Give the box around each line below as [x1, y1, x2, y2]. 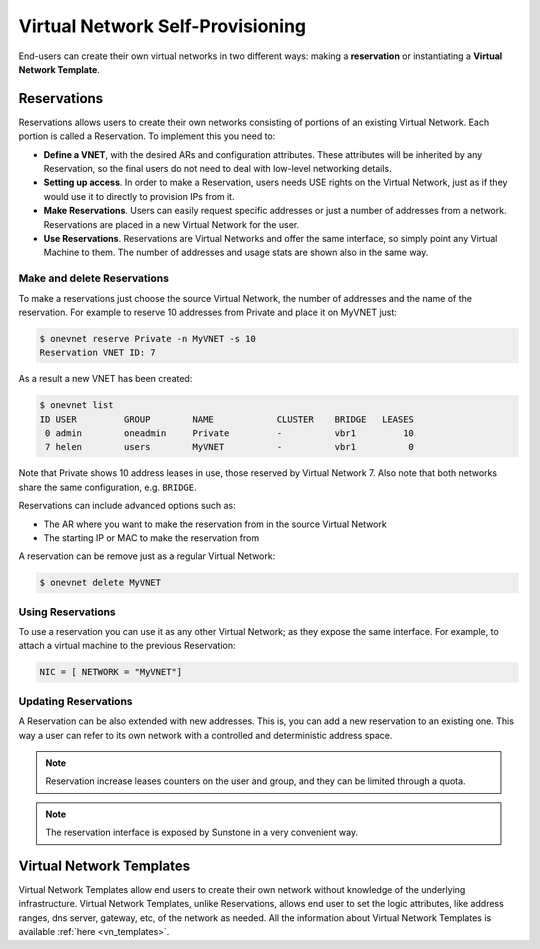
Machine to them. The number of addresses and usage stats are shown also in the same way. [43, 246, 429, 259]
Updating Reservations [18, 694, 133, 708]
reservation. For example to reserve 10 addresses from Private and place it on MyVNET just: [18, 306, 397, 318]
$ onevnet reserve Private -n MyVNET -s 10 [39, 333, 257, 344]
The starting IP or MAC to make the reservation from [43, 531, 260, 544]
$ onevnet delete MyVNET [39, 577, 162, 589]
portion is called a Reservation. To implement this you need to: [18, 130, 276, 142]
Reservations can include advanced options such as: [18, 500, 237, 512]
